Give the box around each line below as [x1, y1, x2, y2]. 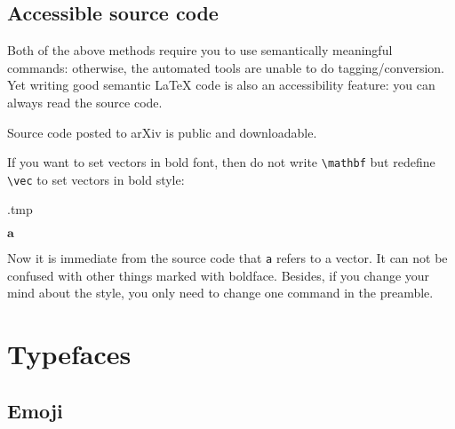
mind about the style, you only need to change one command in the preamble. [7, 283, 434, 302]
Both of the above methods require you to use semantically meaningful [7, 41, 393, 60]
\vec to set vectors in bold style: [7, 170, 185, 188]
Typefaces [7, 336, 132, 372]
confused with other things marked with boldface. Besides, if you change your [7, 266, 430, 284]
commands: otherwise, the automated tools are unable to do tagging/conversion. [7, 58, 444, 76]
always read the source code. [7, 92, 163, 111]
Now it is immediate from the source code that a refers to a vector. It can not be [7, 249, 448, 267]
